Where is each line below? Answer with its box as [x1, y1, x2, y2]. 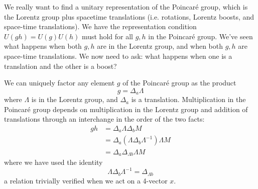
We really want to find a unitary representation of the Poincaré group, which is [4, 2, 248, 12]
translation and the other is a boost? [4, 60, 117, 71]
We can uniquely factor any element [4, 77, 115, 88]
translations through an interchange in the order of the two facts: [4, 114, 205, 124]
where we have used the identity [4, 156, 103, 167]
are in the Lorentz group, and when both [97, 41, 223, 51]
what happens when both [4, 41, 82, 51]
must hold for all [81, 31, 133, 41]
